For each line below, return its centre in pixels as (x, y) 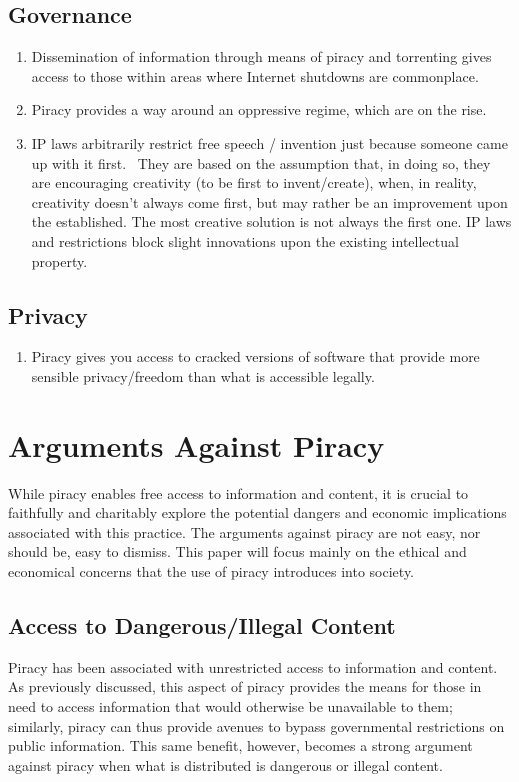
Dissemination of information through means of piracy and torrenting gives (261, 56)
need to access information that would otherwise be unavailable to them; (230, 706)
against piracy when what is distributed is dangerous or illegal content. (225, 764)
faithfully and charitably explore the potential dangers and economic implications (257, 512)
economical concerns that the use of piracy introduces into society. (211, 571)
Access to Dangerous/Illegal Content (202, 625)
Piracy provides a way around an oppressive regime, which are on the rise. (259, 109)
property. (59, 260)
